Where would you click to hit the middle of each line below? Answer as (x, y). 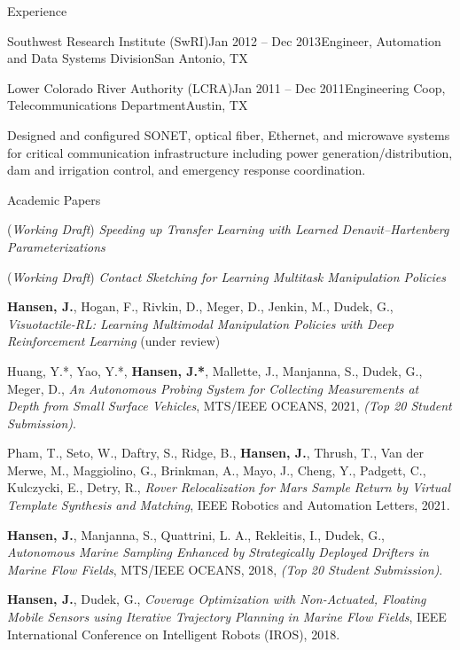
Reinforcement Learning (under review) (114, 341)
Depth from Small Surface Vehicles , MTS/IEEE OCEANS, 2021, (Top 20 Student (230, 406)
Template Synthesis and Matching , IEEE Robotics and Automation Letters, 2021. (229, 505)
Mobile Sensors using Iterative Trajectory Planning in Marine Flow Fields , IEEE (227, 617)
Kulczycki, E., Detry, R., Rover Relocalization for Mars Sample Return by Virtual (229, 487)
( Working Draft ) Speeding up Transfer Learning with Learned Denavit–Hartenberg (228, 229)
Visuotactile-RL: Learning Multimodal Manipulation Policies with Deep (200, 323)
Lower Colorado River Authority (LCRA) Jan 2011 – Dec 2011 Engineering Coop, (226, 87)
